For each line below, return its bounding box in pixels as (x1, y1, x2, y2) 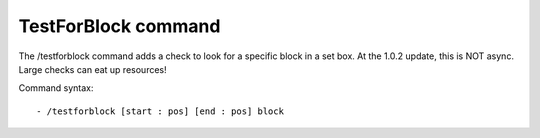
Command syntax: (18, 82, 94, 94)
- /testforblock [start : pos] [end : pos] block (36, 105, 285, 117)
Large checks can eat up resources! (18, 63, 167, 75)
